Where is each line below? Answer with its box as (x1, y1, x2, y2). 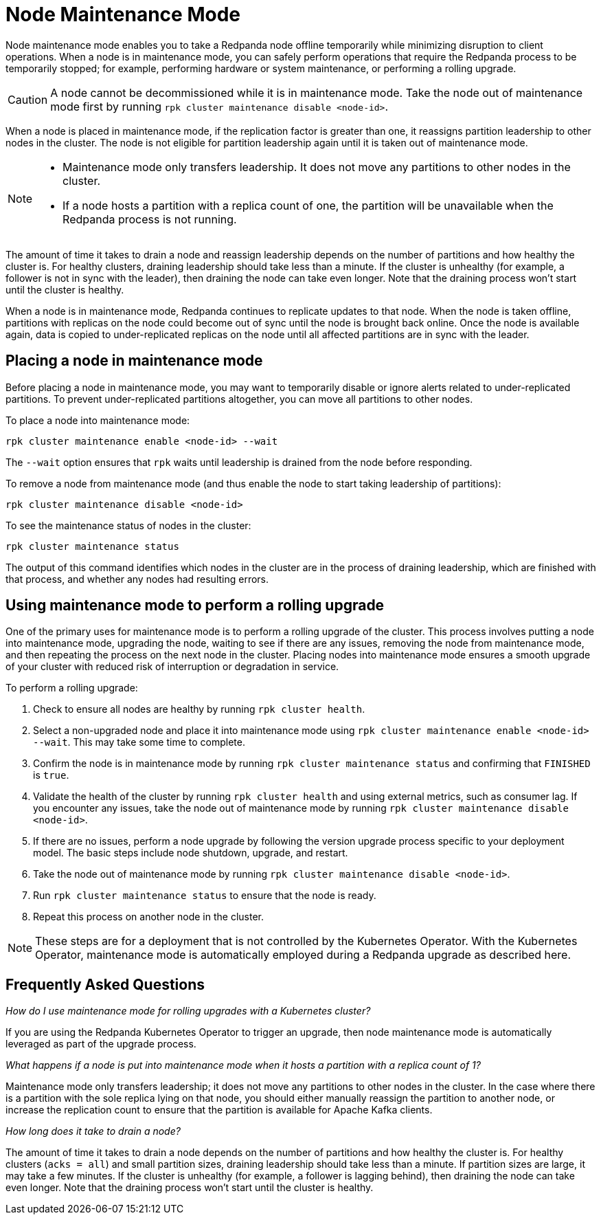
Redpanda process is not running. (63, 212, 237, 226)
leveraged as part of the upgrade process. (5, 1038, 196, 1050)
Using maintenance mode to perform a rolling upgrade (5, 597, 385, 614)
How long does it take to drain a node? (5, 1125, 181, 1138)
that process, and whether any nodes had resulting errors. (5, 573, 269, 585)
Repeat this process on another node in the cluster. (33, 911, 264, 923)
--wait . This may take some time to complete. (33, 736, 245, 748)
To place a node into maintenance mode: (5, 414, 190, 426)
